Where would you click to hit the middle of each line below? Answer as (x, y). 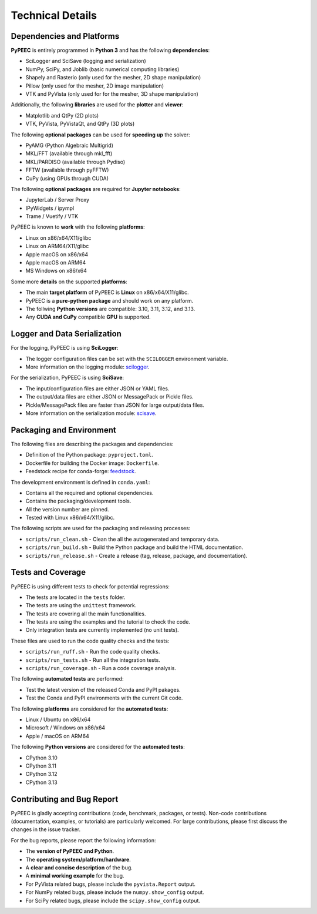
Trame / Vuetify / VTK (52, 216)
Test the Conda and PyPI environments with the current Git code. (104, 698)
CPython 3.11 (41, 766)
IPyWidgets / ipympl (50, 208)
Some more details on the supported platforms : (69, 282)
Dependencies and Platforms (65, 36)
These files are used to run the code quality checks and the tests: (90, 641)
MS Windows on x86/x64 (56, 271)
